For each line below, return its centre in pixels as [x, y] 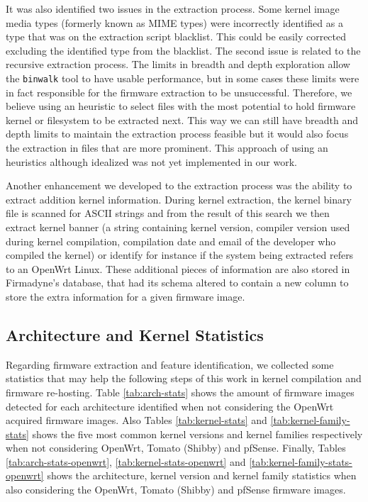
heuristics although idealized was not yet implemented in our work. [152, 161]
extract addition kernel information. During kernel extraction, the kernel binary [179, 199]
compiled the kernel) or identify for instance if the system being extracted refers [180, 255]
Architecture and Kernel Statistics [135, 334]
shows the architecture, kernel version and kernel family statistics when [202, 475]
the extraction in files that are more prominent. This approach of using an [167, 147]
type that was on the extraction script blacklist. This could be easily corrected [176, 37]
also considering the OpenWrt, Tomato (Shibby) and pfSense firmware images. [176, 490]
